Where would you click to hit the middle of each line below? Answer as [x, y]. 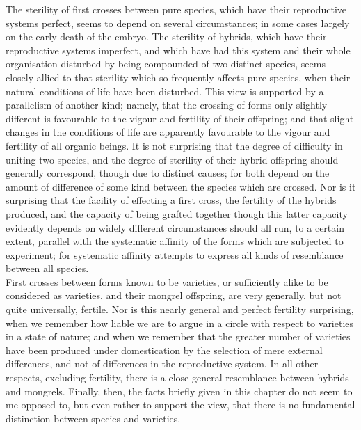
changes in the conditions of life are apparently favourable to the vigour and [168, 132]
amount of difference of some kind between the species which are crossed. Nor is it [181, 186]
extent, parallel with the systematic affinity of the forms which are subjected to [175, 241]
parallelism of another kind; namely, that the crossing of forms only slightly [167, 105]
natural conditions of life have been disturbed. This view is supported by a [165, 91]
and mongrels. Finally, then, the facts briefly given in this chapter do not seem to [179, 391]
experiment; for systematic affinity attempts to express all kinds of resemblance [175, 254]
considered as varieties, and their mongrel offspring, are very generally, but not [174, 295]
